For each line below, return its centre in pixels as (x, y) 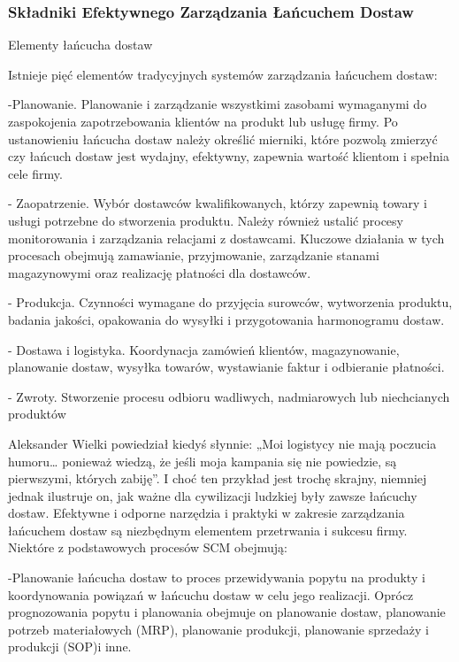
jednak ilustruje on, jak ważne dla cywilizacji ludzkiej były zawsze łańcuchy (213, 495)
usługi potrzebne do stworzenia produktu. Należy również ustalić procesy (206, 220)
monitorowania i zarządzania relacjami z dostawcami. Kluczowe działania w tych (226, 238)
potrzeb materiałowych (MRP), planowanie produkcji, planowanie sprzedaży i (218, 629)
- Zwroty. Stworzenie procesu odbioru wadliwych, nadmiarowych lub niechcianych (229, 396)
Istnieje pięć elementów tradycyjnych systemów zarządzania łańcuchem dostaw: (223, 74)
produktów (37, 414)
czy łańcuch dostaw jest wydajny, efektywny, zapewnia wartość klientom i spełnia (229, 156)
